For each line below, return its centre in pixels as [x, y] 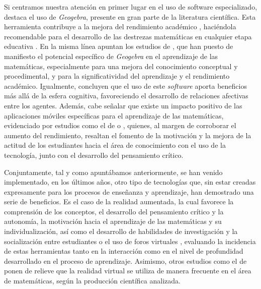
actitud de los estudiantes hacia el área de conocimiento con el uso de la [115, 145]
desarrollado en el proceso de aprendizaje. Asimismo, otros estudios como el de [125, 261]
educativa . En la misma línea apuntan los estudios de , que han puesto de [119, 46]
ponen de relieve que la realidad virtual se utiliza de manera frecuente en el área [128, 271]
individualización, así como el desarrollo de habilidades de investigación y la [121, 231]
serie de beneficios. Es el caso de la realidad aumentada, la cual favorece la [119, 201]
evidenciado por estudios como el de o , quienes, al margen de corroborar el [120, 125]
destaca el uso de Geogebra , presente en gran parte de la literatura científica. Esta [130, 16]
